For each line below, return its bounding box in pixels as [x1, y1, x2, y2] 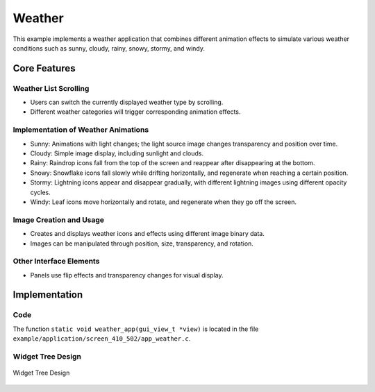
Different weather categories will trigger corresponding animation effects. [30, 108, 241, 116]
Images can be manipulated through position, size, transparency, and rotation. [30, 239, 253, 248]
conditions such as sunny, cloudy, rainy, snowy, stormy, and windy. [12, 44, 205, 52]
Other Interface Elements [12, 257, 100, 266]
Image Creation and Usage [12, 215, 104, 225]
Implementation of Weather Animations [12, 125, 149, 135]
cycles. [30, 188, 51, 196]
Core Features [12, 62, 76, 74]
